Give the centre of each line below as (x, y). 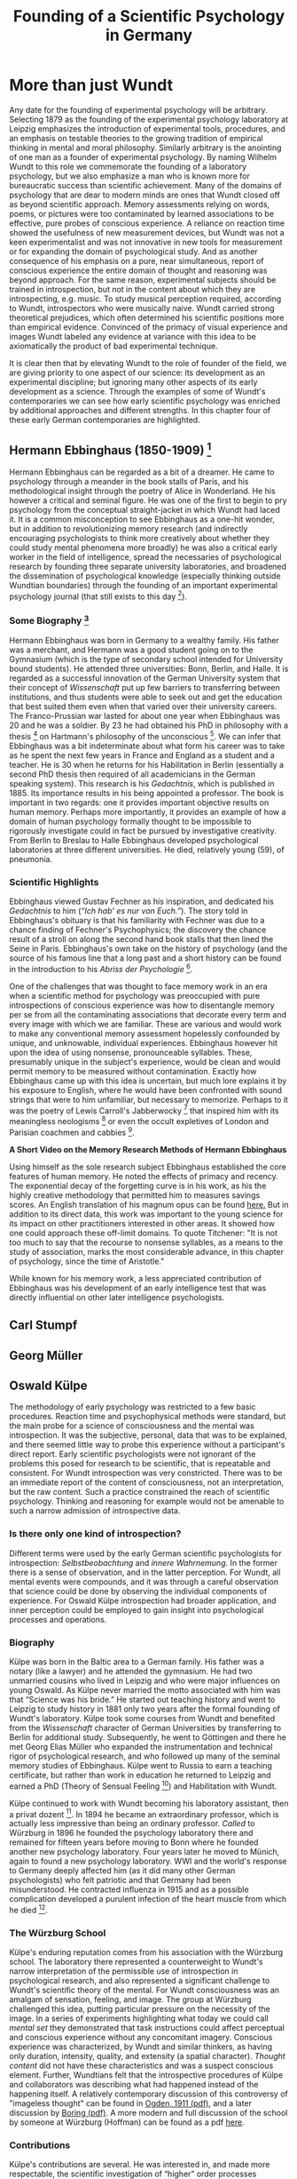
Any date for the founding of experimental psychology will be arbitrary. (138, 109)
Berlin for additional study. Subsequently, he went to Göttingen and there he (148, 1737)
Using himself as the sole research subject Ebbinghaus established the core (148, 1167)
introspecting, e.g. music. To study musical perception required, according (145, 299)
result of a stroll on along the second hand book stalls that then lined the (141, 939)
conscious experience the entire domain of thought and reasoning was (138, 270)
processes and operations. (58, 1619)
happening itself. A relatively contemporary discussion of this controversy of (148, 2094)
